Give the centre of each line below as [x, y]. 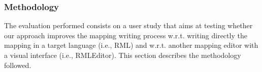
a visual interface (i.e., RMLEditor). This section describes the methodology [123, 55]
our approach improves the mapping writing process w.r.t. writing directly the [126, 35]
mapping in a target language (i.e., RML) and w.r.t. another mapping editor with [131, 45]
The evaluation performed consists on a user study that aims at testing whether [128, 25]
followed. [18, 65]
